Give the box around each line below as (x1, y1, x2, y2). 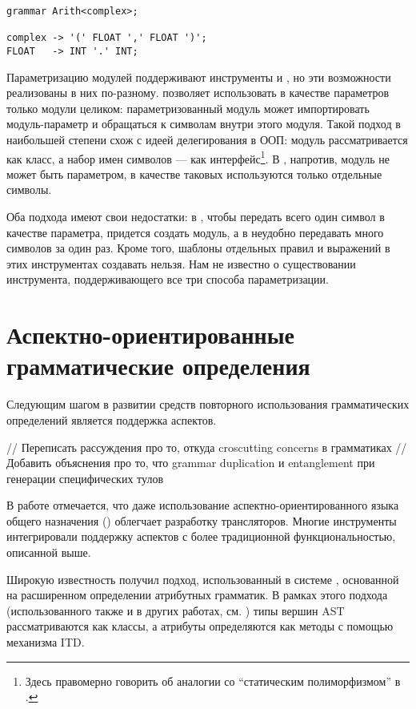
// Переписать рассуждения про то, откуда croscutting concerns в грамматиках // (6, 438, 407, 455)
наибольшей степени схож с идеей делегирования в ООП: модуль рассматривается (6, 131, 408, 147)
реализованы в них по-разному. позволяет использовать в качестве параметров (6, 84, 390, 101)
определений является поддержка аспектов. (6, 411, 217, 428)
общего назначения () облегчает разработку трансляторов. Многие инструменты (6, 512, 397, 529)
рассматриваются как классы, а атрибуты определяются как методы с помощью (6, 618, 394, 634)
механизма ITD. (6, 634, 85, 651)
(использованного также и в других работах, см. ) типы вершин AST (6, 602, 345, 618)
